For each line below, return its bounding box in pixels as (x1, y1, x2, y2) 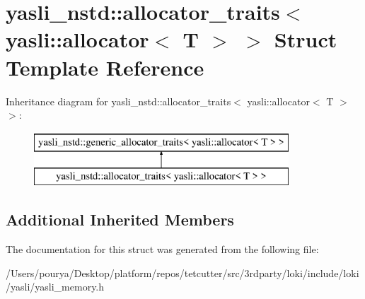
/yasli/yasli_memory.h (6, 279, 105, 294)
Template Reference (6, 52, 204, 81)
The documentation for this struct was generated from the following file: (6, 242, 319, 257)
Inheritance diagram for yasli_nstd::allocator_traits (6, 93, 231, 108)
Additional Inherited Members (6, 209, 234, 230)
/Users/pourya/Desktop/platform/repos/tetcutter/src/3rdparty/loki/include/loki (6, 265, 359, 280)
